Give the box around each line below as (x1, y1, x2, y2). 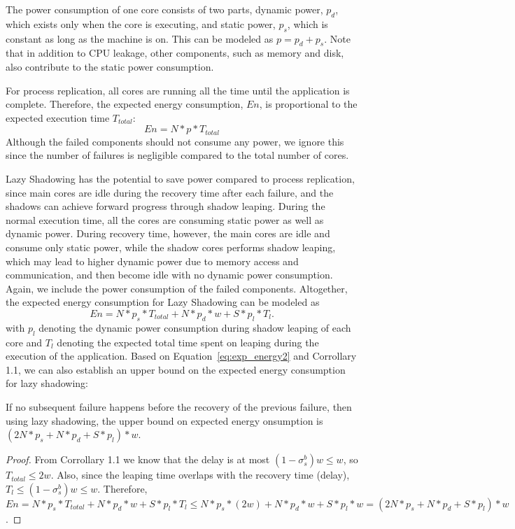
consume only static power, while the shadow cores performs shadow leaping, (6, 239, 336, 254)
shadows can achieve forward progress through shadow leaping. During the (6, 199, 325, 213)
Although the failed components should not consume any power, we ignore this (6, 134, 344, 148)
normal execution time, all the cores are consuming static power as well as (6, 212, 324, 227)
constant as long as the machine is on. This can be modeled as (6, 31, 274, 45)
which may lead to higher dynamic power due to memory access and (6, 253, 299, 268)
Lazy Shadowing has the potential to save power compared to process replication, (6, 171, 355, 185)
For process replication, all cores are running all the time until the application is (6, 83, 350, 97)
